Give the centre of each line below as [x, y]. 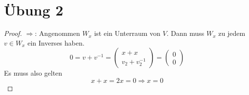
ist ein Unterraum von [127, 33]
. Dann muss [185, 33]
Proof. [13, 33]
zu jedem [232, 33]
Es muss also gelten [33, 73]
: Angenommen [57, 33]
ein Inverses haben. [56, 42]
